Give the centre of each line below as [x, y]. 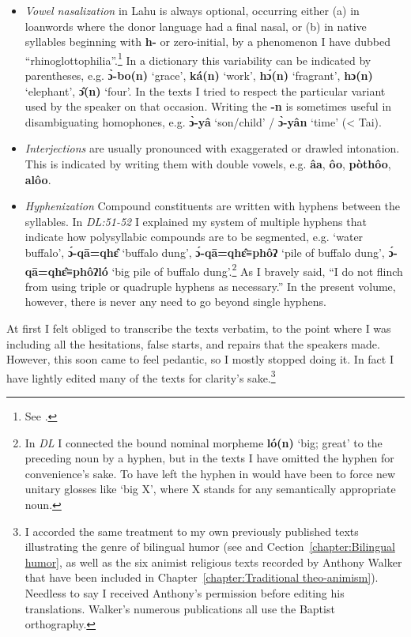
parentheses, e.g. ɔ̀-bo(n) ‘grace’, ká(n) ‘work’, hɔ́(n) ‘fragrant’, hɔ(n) [199, 75]
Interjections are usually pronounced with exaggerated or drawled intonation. [212, 148]
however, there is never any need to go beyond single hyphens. [175, 302]
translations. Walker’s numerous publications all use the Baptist [180, 608]
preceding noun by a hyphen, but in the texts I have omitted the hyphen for [209, 458]
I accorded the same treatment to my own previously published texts [192, 531]
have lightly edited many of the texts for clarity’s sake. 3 [141, 376]
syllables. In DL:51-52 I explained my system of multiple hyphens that [196, 221]
